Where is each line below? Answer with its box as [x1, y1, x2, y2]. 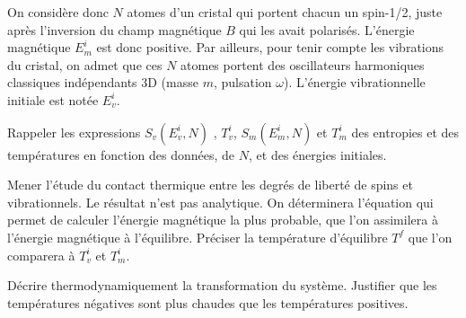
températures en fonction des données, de [7, 145, 235, 163]
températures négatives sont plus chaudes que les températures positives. [7, 293, 409, 312]
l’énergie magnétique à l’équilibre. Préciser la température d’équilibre [7, 227, 388, 246]
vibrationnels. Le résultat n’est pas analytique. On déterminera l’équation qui [7, 192, 434, 211]
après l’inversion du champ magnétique [7, 20, 222, 39]
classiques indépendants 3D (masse [7, 73, 198, 92]
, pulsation [213, 73, 272, 92]
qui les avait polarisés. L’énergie [239, 20, 415, 39]
